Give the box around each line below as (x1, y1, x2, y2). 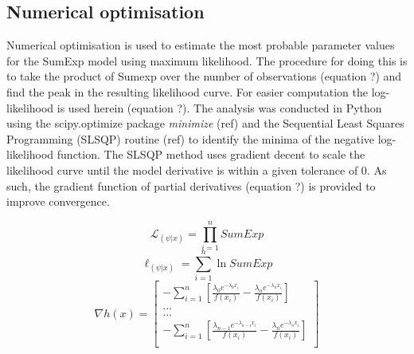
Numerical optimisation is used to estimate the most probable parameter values (6, 37, 395, 53)
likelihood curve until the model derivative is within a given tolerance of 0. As (6, 161, 387, 178)
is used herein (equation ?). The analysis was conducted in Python (57, 99, 382, 116)
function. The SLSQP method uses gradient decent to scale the (57, 146, 365, 163)
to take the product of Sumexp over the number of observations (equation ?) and (6, 68, 402, 85)
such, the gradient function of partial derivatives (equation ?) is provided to (6, 177, 376, 194)
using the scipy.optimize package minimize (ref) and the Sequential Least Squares (6, 115, 404, 132)
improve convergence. (6, 193, 110, 210)
